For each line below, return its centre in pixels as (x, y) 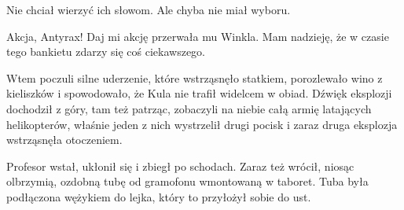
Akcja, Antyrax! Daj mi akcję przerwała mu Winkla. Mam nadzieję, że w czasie (198, 36)
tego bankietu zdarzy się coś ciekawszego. (106, 52)
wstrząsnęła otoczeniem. (64, 140)
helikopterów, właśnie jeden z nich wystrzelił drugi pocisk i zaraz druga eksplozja (202, 124)
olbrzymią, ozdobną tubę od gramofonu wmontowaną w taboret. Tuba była (187, 181)
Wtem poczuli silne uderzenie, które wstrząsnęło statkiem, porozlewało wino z (195, 77)
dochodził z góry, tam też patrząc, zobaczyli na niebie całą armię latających (189, 108)
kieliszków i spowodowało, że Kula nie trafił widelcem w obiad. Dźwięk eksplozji (199, 93)
